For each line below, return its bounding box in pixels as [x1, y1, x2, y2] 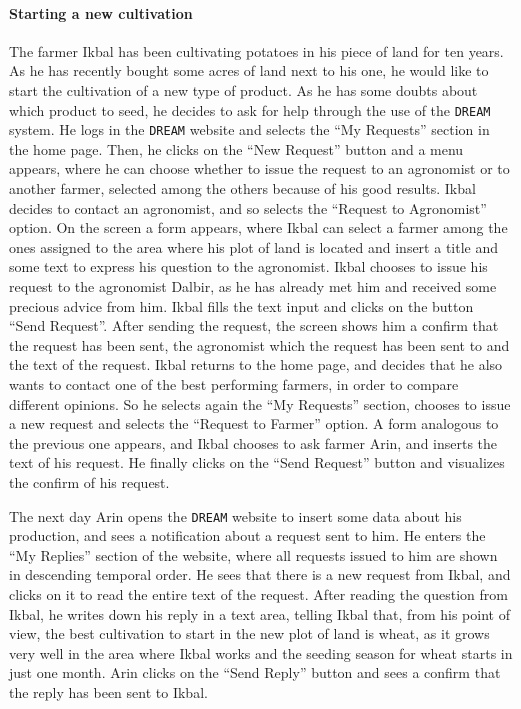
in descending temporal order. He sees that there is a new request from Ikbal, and [9, 564, 511, 585]
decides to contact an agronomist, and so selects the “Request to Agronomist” [9, 197, 487, 218]
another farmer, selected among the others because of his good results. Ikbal [9, 178, 476, 199]
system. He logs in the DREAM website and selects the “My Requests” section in [9, 119, 490, 140]
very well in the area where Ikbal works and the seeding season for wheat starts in [9, 642, 513, 663]
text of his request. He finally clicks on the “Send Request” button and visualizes [9, 452, 505, 473]
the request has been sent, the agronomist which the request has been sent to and [9, 334, 510, 355]
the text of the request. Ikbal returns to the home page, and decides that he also [9, 354, 503, 375]
